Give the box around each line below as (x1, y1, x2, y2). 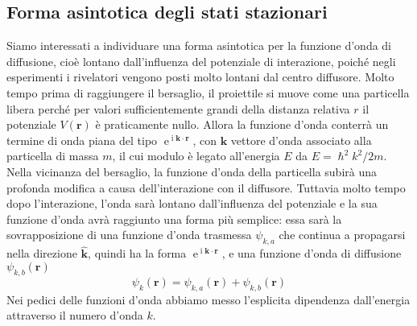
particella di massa (6, 147, 99, 164)
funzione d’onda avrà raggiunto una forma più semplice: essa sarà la (6, 210, 342, 227)
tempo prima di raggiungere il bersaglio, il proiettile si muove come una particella (6, 84, 410, 101)
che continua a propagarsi (279, 226, 406, 243)
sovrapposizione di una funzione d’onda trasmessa (6, 226, 252, 243)
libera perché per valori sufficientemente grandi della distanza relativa (6, 100, 350, 117)
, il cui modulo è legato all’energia (112, 147, 280, 164)
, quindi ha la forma (88, 245, 187, 262)
